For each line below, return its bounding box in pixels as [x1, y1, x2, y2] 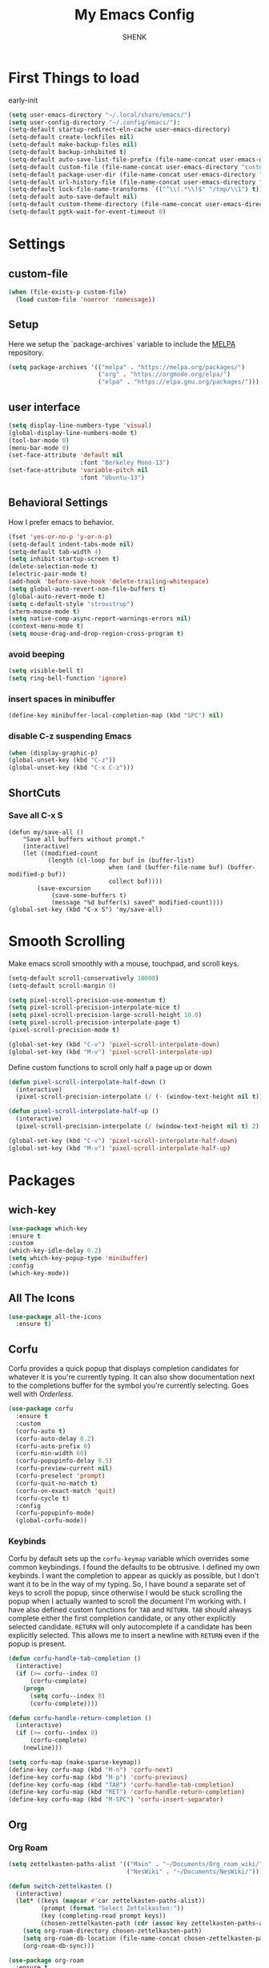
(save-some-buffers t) [50, 891, 127, 900]
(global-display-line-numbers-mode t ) [8, 429, 138, 437]
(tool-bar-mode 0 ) [8, 436, 70, 445]
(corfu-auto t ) [15, 1427, 66, 1435]
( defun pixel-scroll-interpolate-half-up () [8, 1108, 159, 1116]
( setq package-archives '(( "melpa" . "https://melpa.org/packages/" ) [8, 363, 246, 371]
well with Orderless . [8, 1389, 74, 1399]
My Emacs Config [74, 6, 195, 24]
